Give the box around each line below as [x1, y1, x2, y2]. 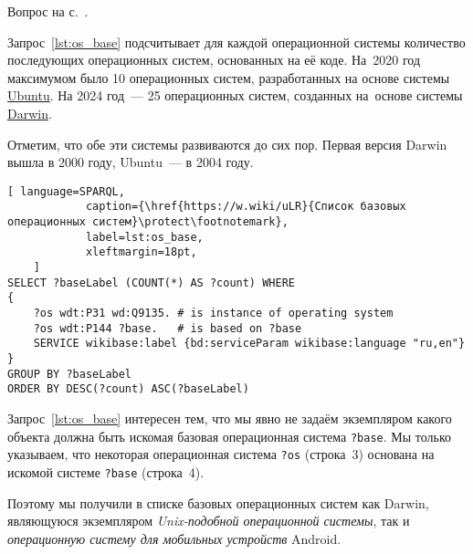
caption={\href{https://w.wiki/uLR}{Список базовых [85, 200, 406, 214]
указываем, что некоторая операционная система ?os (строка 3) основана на [7, 444, 435, 464]
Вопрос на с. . [7, 2, 89, 20]
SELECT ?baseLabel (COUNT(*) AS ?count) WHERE [7, 276, 295, 289]
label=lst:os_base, [85, 230, 204, 244]
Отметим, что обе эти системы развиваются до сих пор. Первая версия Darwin [7, 134, 447, 153]
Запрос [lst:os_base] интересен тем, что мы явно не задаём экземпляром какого [7, 408, 452, 427]
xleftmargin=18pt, [85, 246, 197, 259]
